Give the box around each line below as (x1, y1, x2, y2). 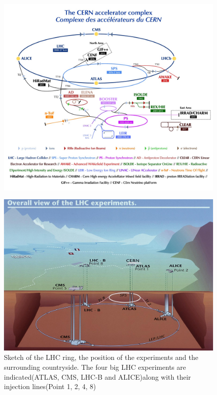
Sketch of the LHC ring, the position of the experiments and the (4, 352, 198, 362)
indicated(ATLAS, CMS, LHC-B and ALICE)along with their (4, 371, 191, 382)
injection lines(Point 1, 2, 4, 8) (4, 381, 96, 392)
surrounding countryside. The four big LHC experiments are (4, 362, 186, 372)
